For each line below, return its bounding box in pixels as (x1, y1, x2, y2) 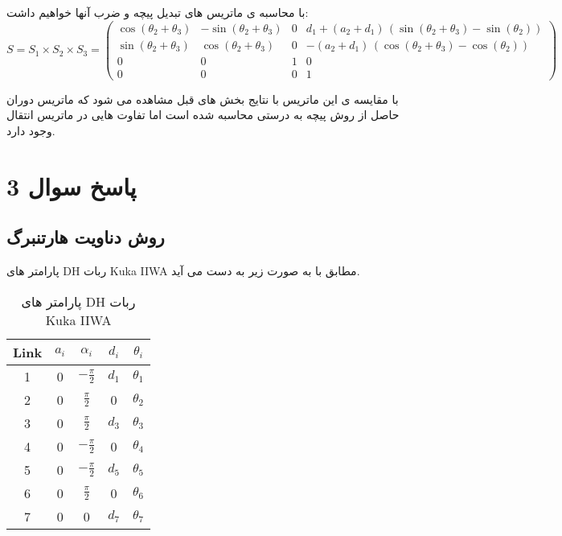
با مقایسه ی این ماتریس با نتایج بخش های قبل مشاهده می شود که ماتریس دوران (6, 90, 399, 107)
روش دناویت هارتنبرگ (6, 225, 165, 249)
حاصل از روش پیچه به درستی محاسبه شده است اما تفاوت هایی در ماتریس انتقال (6, 106, 400, 123)
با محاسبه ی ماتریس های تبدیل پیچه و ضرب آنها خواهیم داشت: (6, 4, 309, 20)
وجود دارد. (6, 122, 55, 138)
